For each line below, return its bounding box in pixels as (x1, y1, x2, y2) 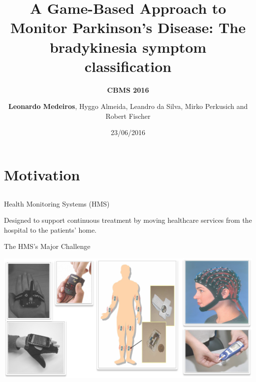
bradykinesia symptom (49, 36, 207, 57)
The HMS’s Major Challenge (4, 241, 91, 251)
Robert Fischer (105, 110, 151, 121)
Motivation (4, 165, 80, 185)
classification (84, 56, 172, 76)
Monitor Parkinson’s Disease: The (10, 17, 246, 37)
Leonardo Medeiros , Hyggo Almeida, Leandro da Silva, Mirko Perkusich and (8, 101, 248, 111)
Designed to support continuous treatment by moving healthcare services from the (4, 215, 252, 225)
